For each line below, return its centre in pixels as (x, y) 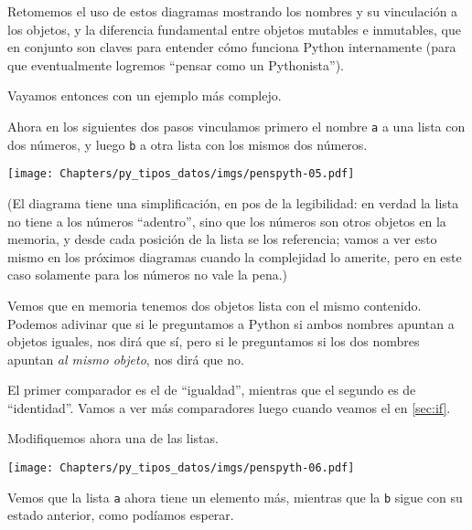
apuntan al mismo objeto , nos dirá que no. (126, 359)
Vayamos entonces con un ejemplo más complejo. (145, 95)
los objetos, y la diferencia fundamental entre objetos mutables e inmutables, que (234, 29)
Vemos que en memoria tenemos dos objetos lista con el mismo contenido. (215, 305)
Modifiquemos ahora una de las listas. (113, 438)
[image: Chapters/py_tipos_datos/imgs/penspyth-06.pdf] (181, 468)
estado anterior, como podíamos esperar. (121, 515)
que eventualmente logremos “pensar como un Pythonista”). (176, 64)
